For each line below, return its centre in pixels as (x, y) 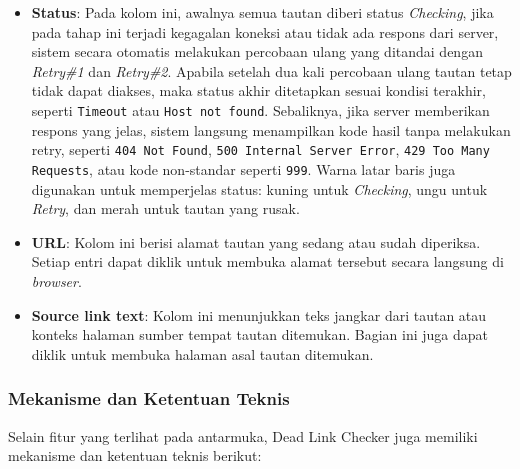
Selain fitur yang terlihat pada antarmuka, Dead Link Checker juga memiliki (243, 435)
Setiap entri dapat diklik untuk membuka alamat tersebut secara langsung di (267, 261)
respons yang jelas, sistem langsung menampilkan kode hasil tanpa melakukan (271, 129)
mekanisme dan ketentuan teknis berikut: (135, 455)
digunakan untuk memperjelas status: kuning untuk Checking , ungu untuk (259, 188)
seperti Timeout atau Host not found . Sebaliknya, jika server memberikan (260, 109)
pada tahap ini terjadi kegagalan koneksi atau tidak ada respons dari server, (265, 31)
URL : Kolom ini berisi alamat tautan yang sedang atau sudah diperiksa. (256, 241)
